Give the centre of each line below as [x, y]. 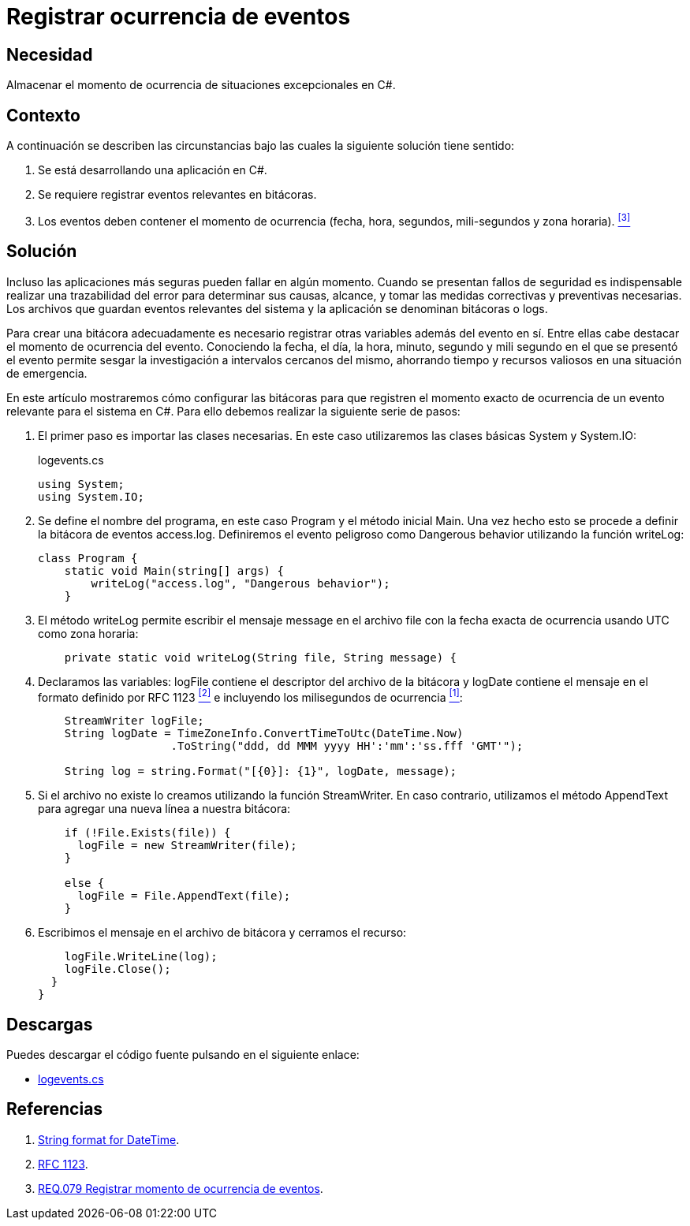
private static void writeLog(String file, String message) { [261, 657]
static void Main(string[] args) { [174, 570]
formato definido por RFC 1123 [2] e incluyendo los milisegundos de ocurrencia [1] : [250, 696]
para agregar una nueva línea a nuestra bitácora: [164, 809]
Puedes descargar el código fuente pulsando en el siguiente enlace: [183, 1055]
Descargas [50, 1024]
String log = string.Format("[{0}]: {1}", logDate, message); [261, 771]
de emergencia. [47, 373]
